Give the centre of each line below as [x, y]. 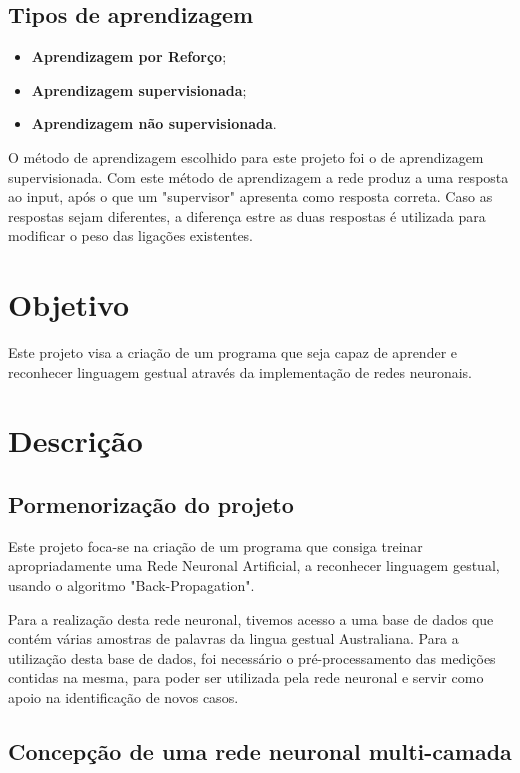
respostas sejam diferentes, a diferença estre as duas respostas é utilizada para [247, 215]
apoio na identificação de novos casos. [123, 697]
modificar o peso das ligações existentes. [130, 235]
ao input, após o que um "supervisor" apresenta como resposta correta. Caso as [250, 196]
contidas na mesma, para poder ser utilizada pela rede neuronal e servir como [246, 677]
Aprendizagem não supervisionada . [154, 123]
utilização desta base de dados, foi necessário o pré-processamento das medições [252, 657]
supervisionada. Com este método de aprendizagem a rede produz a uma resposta [258, 176]
